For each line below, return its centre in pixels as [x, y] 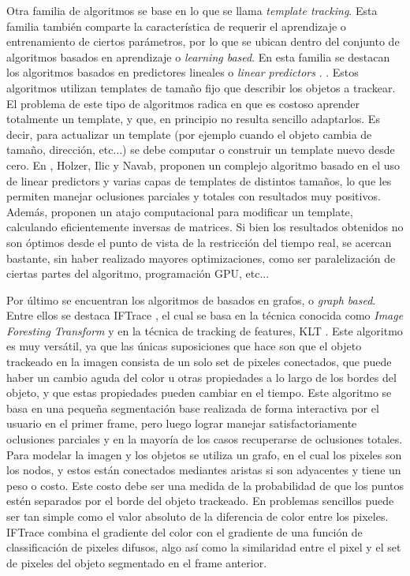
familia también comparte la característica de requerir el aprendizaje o [176, 26]
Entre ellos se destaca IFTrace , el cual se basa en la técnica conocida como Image [205, 315]
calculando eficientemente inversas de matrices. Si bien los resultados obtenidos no [205, 227]
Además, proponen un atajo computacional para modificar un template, [180, 211]
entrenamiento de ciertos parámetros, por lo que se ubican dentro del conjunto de [203, 41]
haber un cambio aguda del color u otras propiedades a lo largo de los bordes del [201, 377]
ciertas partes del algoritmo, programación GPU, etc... [138, 273]
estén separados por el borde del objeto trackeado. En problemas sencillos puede [200, 501]
